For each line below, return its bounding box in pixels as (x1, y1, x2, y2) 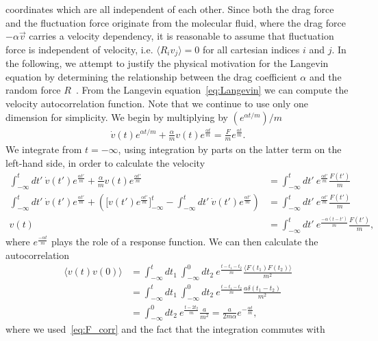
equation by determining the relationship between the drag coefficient (5, 69, 297, 83)
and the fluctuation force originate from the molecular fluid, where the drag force (5, 15, 346, 29)
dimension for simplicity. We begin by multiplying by (5, 109, 228, 124)
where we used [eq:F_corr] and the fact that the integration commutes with (5, 322, 325, 336)
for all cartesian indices (202, 42, 300, 56)
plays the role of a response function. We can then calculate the (51, 234, 318, 249)
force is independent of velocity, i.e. (5, 42, 153, 56)
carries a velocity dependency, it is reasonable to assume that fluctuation (29, 29, 334, 43)
